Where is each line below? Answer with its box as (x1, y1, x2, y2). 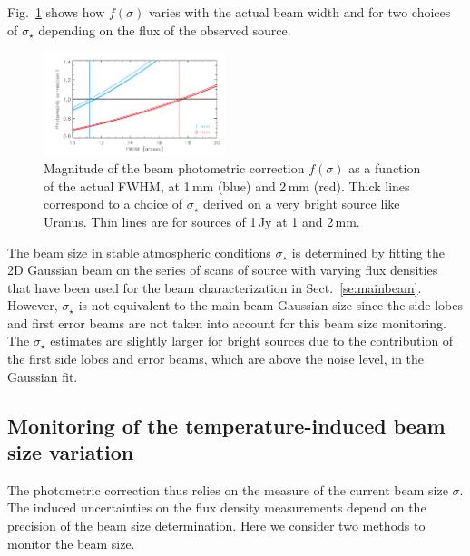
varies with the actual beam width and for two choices (148, 3, 451, 21)
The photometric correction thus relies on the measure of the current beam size (7, 480, 448, 499)
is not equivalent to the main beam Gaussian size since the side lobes (78, 296, 463, 315)
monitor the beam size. (7, 533, 135, 552)
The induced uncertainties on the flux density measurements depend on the (7, 498, 426, 517)
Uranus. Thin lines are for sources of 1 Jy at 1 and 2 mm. (44, 211, 360, 230)
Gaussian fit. (7, 366, 78, 385)
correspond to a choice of (44, 194, 182, 213)
